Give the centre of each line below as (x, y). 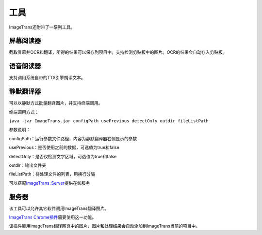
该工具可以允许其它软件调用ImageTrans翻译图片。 (59, 208)
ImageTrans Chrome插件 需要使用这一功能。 (53, 217)
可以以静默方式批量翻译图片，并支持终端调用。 (56, 103)
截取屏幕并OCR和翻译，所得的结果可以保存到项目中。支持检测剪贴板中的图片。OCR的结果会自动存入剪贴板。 (118, 52)
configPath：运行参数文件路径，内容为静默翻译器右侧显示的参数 (73, 138)
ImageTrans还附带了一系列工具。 (42, 27)
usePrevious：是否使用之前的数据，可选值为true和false (64, 147)
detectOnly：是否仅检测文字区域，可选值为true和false (63, 156)
